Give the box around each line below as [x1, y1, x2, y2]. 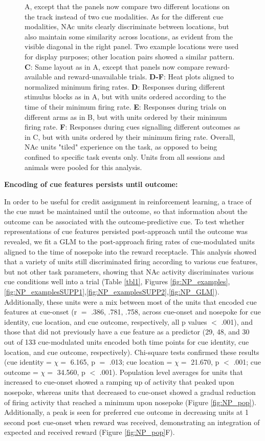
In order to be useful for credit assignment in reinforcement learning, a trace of [4, 196, 252, 206]
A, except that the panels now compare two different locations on [25, 1, 230, 11]
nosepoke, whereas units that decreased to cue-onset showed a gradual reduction [4, 386, 256, 397]
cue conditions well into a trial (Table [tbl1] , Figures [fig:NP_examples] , [4, 276, 230, 287]
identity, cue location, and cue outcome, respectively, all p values [4, 316, 207, 327]
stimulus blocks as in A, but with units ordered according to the [25, 91, 226, 102]
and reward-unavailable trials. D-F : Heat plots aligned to [54, 71, 234, 82]
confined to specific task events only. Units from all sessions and [25, 151, 225, 162]
